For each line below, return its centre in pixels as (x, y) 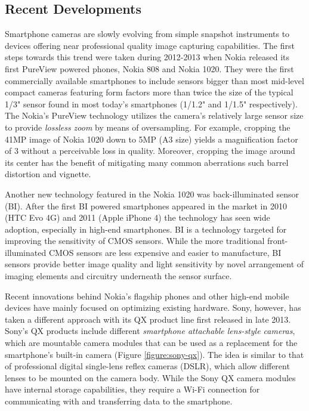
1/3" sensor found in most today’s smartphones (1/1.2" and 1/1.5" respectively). (151, 103)
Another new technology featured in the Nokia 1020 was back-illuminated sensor (152, 194)
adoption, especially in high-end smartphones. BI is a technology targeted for (146, 229)
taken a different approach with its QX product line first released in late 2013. (148, 319)
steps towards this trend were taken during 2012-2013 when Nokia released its (147, 57)
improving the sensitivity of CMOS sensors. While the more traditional (135, 241)
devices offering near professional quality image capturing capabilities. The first (150, 45)
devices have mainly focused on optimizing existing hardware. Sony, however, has (153, 308)
